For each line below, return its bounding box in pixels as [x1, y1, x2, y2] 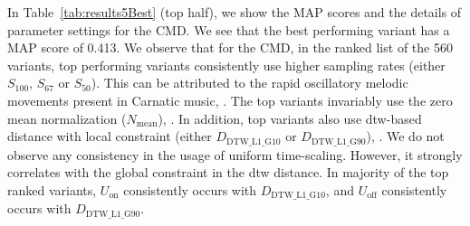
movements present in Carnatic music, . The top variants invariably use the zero [7, 90, 453, 109]
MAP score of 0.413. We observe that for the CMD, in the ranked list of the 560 [7, 38, 453, 57]
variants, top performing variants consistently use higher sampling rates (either [7, 55, 446, 74]
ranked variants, [7, 180, 97, 199]
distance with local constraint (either [7, 127, 212, 146]
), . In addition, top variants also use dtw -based [158, 108, 422, 127]
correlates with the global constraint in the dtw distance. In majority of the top [7, 163, 449, 182]
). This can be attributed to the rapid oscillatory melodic [91, 73, 408, 92]
